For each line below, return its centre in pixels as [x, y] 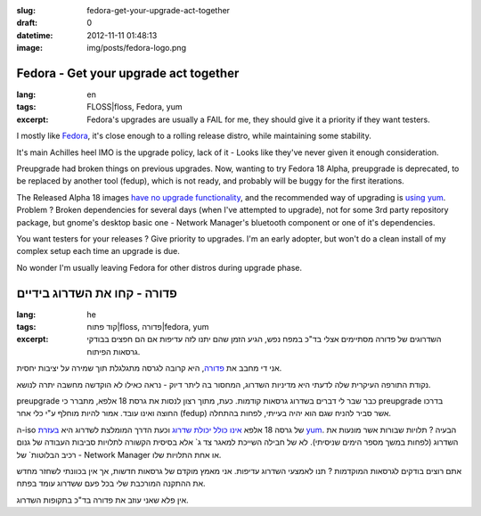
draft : [27, 23]
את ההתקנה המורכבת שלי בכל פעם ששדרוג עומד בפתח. [111, 483]
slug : [26, 10]
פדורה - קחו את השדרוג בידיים [97, 293]
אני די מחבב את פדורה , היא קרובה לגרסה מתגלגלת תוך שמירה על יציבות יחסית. [149, 368]
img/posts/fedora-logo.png [137, 48]
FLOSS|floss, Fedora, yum [135, 107]
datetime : [35, 35]
